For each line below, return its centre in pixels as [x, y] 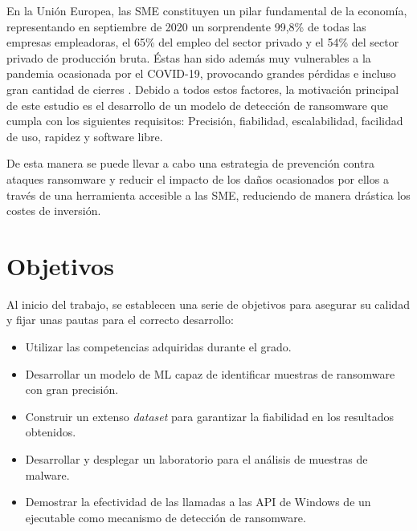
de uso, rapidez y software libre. [85, 136]
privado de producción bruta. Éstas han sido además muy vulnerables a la [189, 57]
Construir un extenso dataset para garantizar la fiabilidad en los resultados [209, 416]
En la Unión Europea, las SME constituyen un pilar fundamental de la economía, [207, 10]
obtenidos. [51, 432]
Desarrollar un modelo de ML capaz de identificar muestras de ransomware [210, 373]
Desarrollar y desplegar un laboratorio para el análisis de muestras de [196, 459]
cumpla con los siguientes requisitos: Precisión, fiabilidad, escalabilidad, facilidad [205, 121]
